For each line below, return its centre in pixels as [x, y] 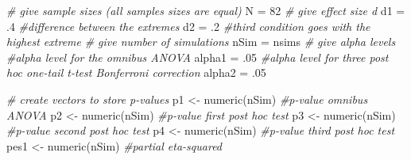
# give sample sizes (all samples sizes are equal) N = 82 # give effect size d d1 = [206, 10]
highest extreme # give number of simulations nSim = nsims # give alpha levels [201, 42]
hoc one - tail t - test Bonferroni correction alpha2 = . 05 [136, 72]
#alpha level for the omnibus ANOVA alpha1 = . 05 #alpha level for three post [198, 57]
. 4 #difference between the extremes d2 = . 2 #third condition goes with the [188, 26]
